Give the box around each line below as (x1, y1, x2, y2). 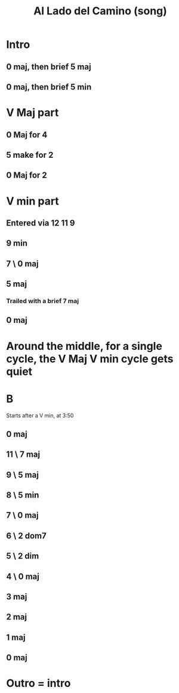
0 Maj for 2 (6, 170, 48, 181)
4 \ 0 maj (6, 571, 40, 581)
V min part (6, 194, 60, 207)
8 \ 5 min (6, 490, 39, 500)
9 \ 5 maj (6, 469, 39, 480)
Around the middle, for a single (6, 339, 163, 353)
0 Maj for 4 (6, 130, 48, 140)
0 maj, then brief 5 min (6, 82, 92, 92)
